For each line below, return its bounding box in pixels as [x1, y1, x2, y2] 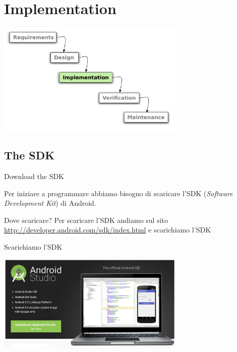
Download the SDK [4, 171, 65, 182]
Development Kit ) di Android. [4, 198, 96, 208]
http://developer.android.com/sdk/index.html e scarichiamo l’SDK [4, 224, 211, 235]
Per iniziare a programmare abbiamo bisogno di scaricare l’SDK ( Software [4, 188, 233, 198]
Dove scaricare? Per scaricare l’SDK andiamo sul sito [4, 214, 168, 225]
